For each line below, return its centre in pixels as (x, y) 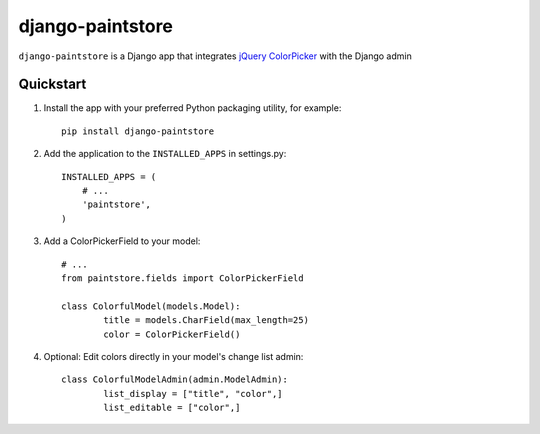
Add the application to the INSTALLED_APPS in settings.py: (165, 154)
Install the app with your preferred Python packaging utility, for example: (192, 108)
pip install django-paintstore (138, 131)
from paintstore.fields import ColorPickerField (182, 278)
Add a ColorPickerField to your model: (122, 241)
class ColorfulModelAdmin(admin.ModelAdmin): (175, 379)
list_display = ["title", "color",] (193, 393)
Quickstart (52, 84)
